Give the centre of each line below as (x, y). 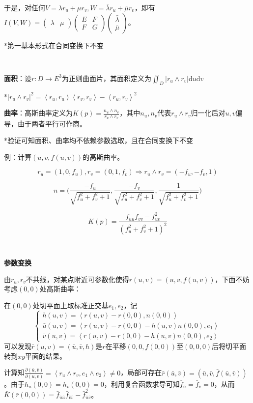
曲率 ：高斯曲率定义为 (38, 113)
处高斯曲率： (60, 289)
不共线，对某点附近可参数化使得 (77, 279)
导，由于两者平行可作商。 (45, 124)
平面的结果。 (45, 356)
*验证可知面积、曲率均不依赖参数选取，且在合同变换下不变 (98, 140)
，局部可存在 (141, 372)
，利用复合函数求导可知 (142, 384)
